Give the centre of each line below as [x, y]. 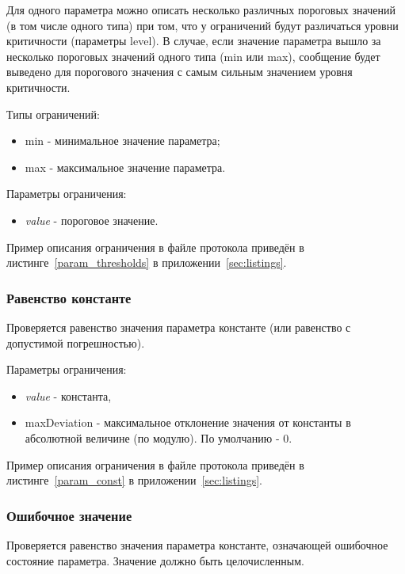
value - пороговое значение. [92, 220]
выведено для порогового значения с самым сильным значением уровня [180, 72]
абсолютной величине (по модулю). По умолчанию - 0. [159, 437]
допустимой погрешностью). [76, 342]
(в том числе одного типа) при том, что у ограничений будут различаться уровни [202, 25]
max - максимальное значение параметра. [125, 167]
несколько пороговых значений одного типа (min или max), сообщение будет [193, 56]
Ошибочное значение [69, 515]
